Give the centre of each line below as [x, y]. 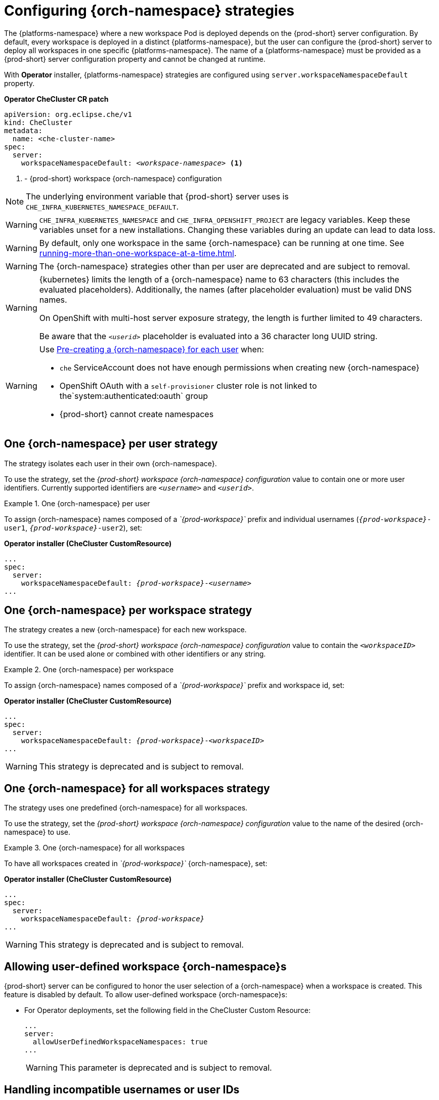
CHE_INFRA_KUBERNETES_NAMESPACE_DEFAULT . [102, 206]
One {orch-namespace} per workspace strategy [128, 610]
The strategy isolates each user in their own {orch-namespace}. [111, 463]
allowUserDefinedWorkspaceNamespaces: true [120, 1042]
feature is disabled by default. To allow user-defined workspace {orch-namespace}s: [146, 995]
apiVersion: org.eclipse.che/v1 [68, 114]
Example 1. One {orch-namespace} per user [77, 503]
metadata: [23, 130]
